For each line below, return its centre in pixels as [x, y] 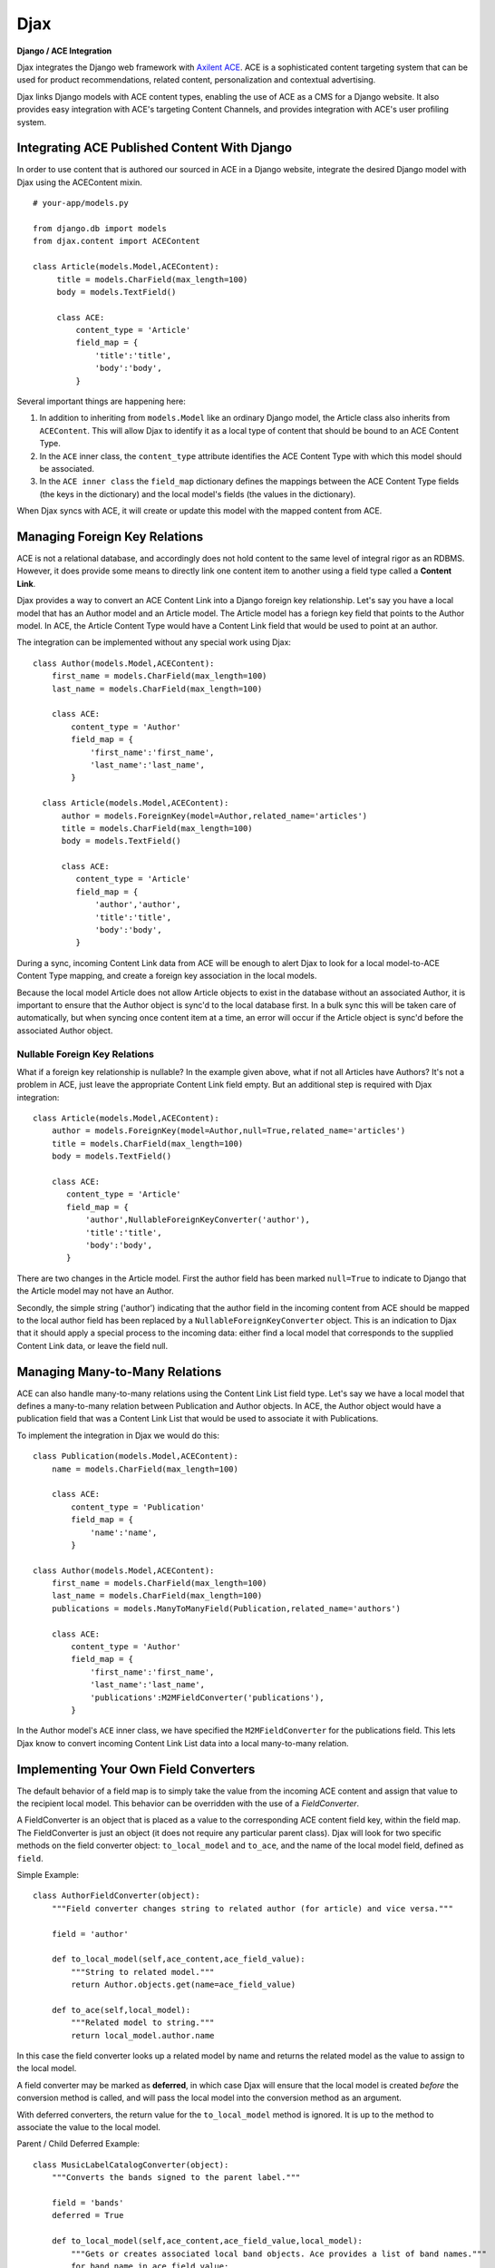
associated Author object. [65, 1031]
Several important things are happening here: [101, 401]
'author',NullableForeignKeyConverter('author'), [197, 1220]
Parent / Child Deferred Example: [78, 2144]
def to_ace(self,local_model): [121, 2010]
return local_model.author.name [143, 2035]
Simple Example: [48, 1875]
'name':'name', [124, 1532]
